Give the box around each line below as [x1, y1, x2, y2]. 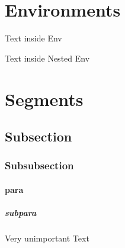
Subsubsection [5, 158, 74, 173]
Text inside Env [5, 32, 62, 44]
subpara [5, 207, 37, 219]
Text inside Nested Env [5, 51, 90, 64]
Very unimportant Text [5, 232, 89, 244]
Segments [5, 86, 84, 111]
